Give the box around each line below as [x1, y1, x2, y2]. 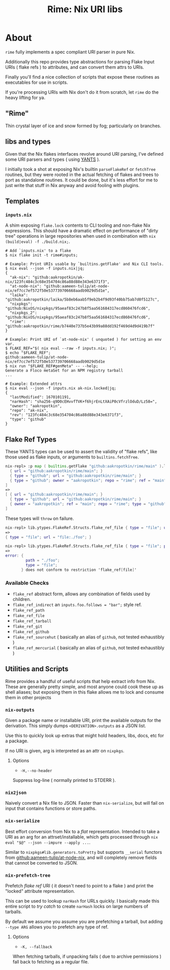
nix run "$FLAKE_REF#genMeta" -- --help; [10, 364, 99, 369]
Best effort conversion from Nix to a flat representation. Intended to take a [5, 828, 160, 835]
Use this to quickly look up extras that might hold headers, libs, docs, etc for [5, 733, 164, 739]
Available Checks [5, 579, 49, 586]
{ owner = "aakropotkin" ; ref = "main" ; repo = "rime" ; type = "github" [10, 501, 166, 507]
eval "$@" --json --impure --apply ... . [5, 839, 91, 845]
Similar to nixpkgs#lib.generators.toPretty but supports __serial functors [5, 849, 162, 855]
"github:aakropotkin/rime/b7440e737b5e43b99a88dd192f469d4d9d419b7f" [5, 324, 155, 329]
